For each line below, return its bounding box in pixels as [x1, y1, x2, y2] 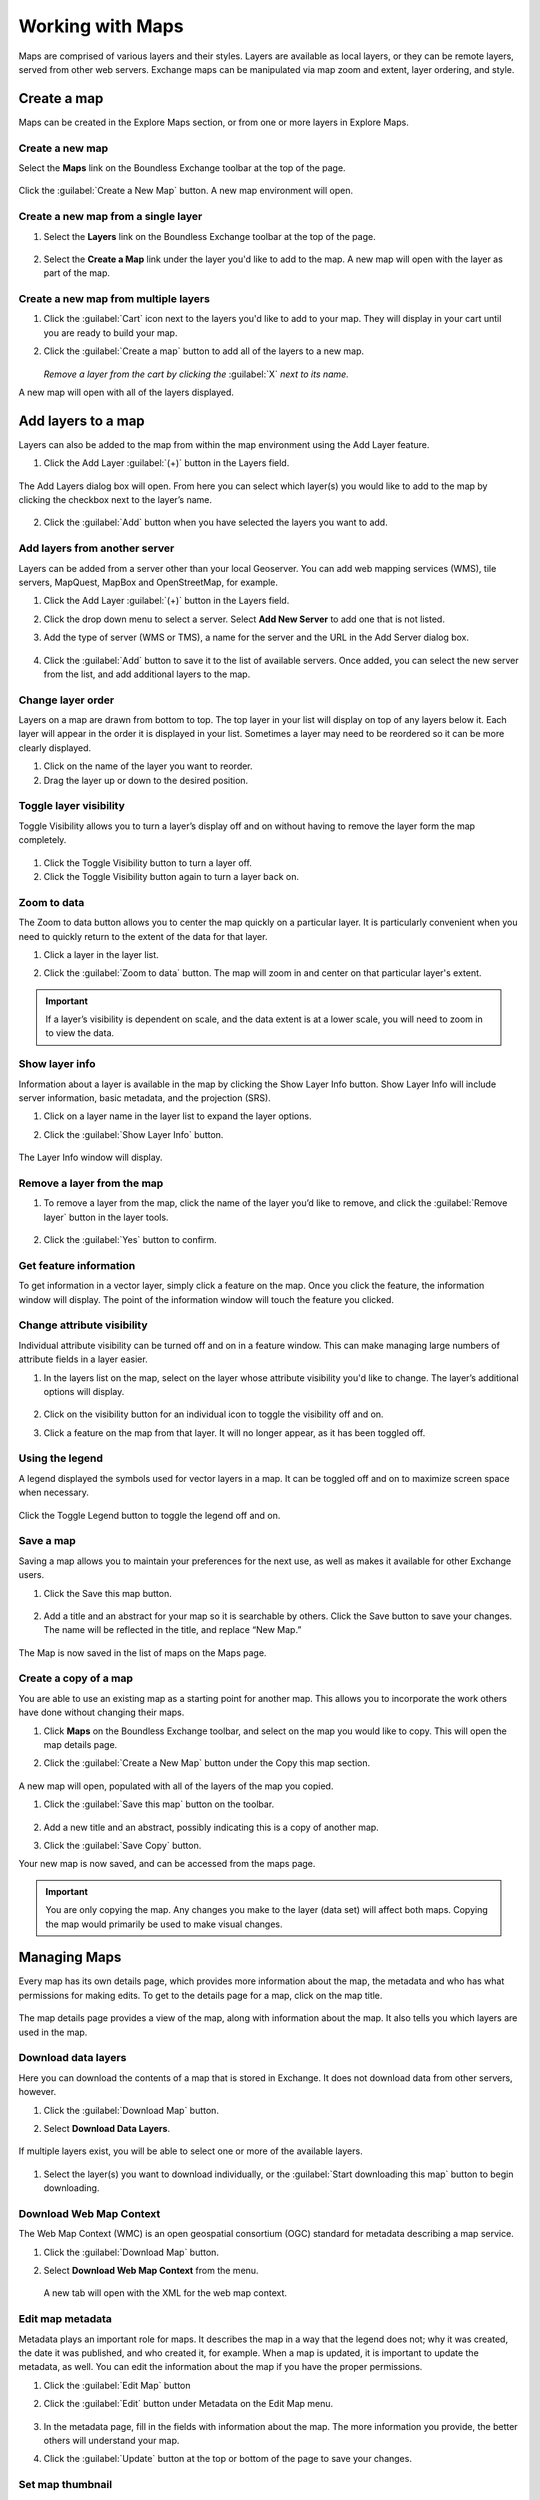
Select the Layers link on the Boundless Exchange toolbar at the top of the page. [43, 230, 376, 242]
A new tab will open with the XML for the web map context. [43, 2287, 288, 2299]
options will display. [43, 1385, 125, 1397]
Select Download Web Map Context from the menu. [43, 2265, 259, 2277]
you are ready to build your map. [43, 326, 178, 339]
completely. [18, 834, 67, 846]
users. [18, 1569, 45, 1581]
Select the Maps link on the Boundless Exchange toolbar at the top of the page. [18, 161, 346, 174]
